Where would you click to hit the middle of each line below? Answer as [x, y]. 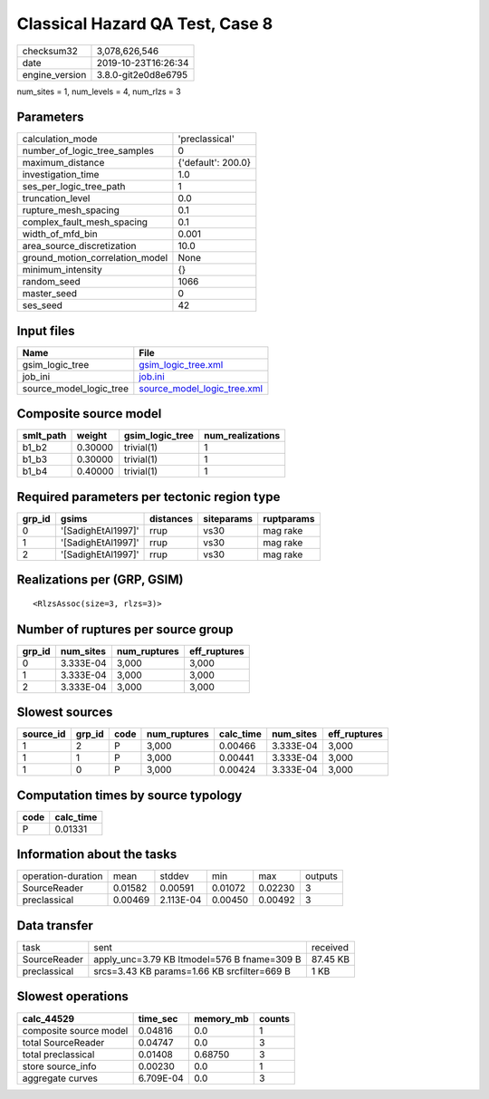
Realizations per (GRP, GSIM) [100, 580]
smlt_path [44, 436]
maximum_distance [63, 163]
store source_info [59, 1066]
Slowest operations [72, 997]
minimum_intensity [62, 270]
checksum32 [50, 51]
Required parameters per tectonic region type [149, 497]
